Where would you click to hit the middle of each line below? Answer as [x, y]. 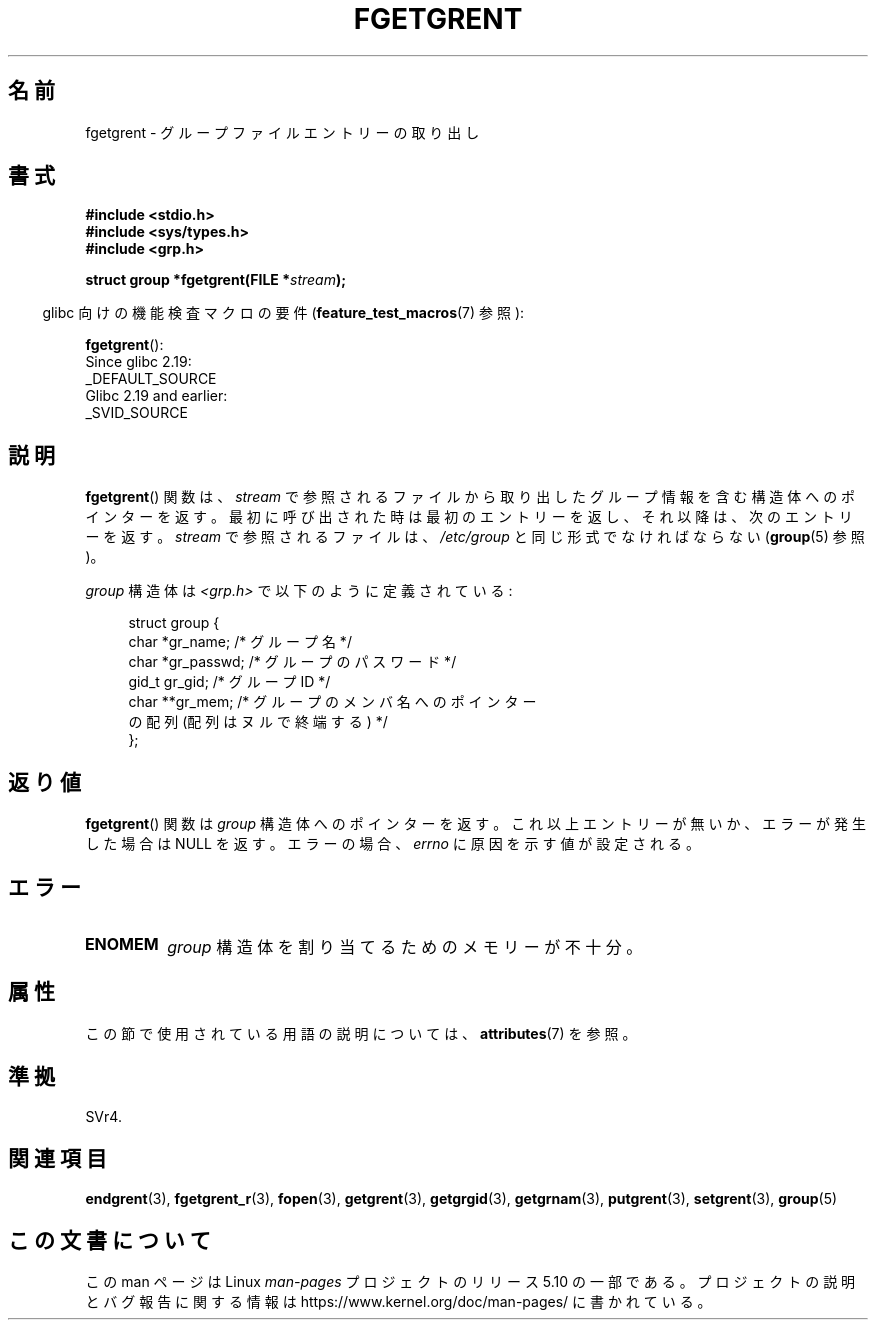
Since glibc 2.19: [138, 362]
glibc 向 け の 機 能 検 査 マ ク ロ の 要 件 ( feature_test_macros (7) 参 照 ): [283, 313]
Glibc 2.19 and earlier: [156, 396]
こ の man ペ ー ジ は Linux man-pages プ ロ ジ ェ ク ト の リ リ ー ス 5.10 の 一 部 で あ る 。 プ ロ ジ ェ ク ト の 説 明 [470, 1282]
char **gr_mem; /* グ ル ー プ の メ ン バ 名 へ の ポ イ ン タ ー [332, 702]
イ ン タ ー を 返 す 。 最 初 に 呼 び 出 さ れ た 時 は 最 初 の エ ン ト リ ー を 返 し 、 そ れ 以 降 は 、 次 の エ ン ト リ [469, 517]
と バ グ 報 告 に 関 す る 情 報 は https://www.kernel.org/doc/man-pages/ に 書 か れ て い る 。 [398, 1302]
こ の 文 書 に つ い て [109, 1240]
